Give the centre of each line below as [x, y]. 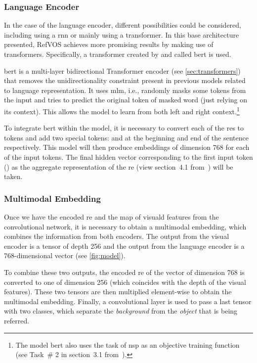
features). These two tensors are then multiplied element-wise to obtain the [118, 292]
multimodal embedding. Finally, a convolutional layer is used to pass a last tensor [128, 301]
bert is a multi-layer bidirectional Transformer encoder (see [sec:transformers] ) [122, 70]
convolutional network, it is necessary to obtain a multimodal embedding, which [125, 226]
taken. [13, 176]
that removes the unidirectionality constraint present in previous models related [125, 80]
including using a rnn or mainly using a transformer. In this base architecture [122, 34]
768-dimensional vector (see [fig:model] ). [65, 255]
